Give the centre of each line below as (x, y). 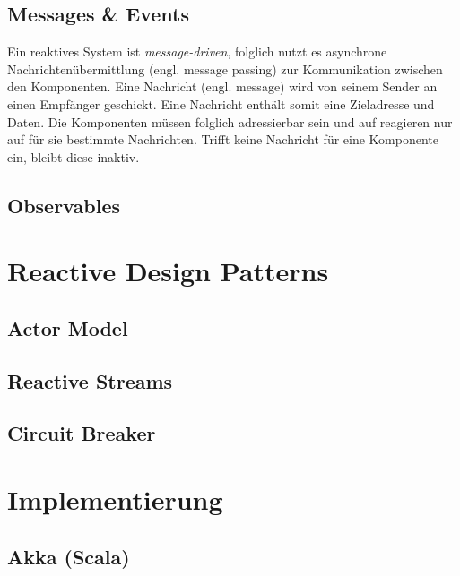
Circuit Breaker (82, 433)
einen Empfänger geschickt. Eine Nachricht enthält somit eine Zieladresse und (221, 103)
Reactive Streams (90, 380)
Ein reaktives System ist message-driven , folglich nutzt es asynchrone (197, 52)
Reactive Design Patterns (168, 271)
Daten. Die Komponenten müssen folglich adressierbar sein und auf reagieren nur (230, 121)
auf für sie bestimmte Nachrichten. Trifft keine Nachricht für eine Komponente (223, 139)
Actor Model (68, 327)
